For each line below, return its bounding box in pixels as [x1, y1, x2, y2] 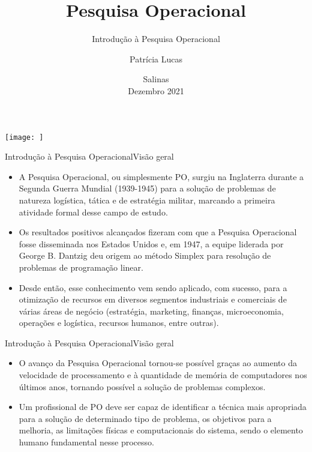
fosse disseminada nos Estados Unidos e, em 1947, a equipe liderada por [19, 237, 284, 250]
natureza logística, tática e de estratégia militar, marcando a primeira [19, 193, 275, 206]
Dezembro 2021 [128, 84, 184, 97]
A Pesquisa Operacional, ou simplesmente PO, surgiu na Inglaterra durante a [19, 170, 304, 182]
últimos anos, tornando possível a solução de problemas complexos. [19, 380, 266, 393]
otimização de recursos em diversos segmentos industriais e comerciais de [19, 293, 287, 306]
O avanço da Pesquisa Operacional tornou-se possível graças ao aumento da [19, 357, 297, 369]
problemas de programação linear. [19, 261, 143, 273]
